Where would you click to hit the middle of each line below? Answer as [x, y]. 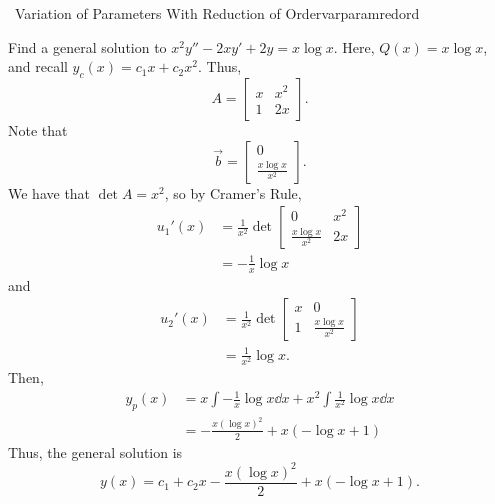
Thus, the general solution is [95, 451]
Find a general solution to [87, 46]
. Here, [354, 46]
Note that [38, 129]
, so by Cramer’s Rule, [233, 192]
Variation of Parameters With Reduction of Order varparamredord [217, 13]
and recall [38, 66]
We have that [49, 192]
